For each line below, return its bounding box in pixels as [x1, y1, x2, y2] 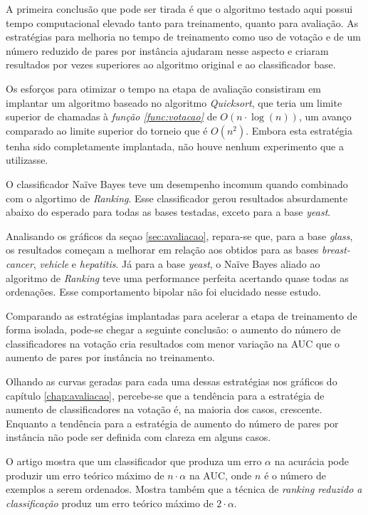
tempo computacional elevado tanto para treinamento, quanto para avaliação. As [6, 15, 359, 30]
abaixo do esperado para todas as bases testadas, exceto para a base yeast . [6, 204, 331, 219]
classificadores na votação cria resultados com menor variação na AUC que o [6, 335, 340, 350]
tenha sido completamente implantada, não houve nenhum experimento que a [6, 138, 344, 153]
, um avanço [298, 109, 352, 124]
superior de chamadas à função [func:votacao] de [6, 109, 217, 124]
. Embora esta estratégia [246, 123, 353, 137]
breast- [322, 242, 350, 257]
